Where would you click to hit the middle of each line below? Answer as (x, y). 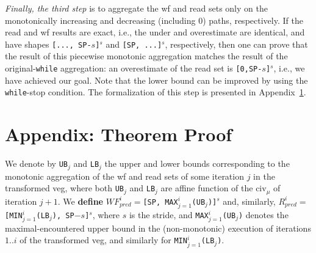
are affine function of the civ (214, 188)
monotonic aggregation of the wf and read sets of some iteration (124, 176)
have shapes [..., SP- (48, 44)
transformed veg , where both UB (64, 188)
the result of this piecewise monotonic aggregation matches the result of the (146, 56)
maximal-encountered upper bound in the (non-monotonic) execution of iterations (158, 228)
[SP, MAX (160, 202)
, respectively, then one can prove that (236, 44)
